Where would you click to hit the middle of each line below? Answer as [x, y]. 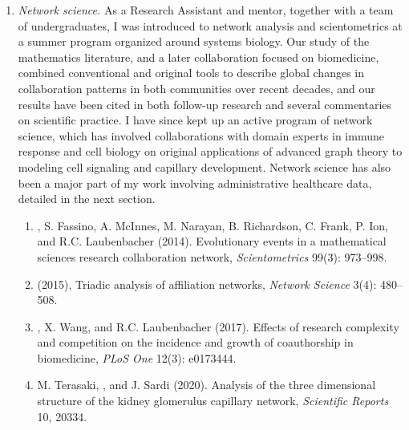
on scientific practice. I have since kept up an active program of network [195, 120]
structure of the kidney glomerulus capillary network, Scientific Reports [213, 401]
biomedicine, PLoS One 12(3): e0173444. [137, 357]
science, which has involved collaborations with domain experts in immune [201, 135]
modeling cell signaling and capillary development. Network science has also [204, 166]
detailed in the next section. [87, 199]
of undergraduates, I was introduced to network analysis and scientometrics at [210, 25]
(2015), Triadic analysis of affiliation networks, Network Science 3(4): [207, 284]
